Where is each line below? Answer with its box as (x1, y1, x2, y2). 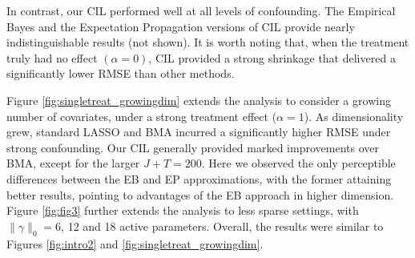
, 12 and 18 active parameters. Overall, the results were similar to (61, 217, 384, 234)
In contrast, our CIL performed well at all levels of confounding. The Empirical (6, 2, 396, 18)
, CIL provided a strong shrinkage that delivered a (148, 49, 396, 66)
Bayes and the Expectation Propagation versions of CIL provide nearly (6, 18, 355, 34)
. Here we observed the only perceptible (201, 155, 396, 171)
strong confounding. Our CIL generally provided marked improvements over (6, 139, 379, 155)
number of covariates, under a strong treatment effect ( (6, 107, 277, 124)
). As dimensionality (304, 107, 404, 124)
